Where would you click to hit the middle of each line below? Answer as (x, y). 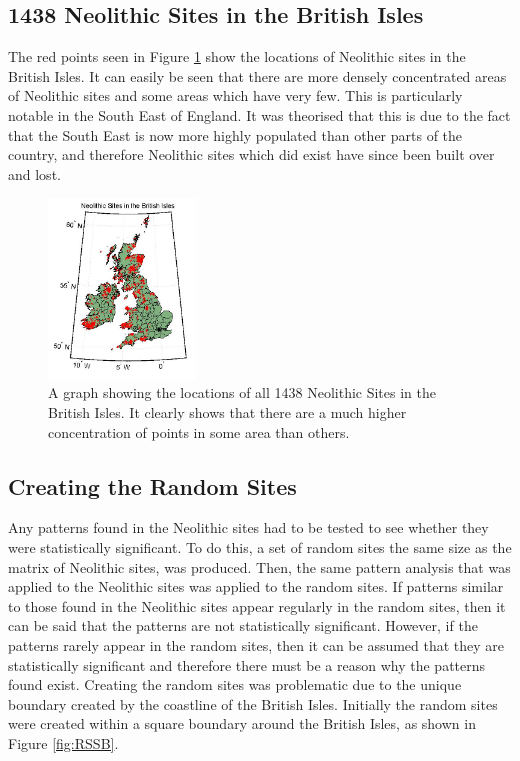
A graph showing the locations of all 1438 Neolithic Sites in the (242, 392)
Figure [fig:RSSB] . (63, 742)
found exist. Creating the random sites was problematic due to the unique (235, 684)
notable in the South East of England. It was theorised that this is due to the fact (259, 114)
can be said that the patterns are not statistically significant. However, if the (243, 625)
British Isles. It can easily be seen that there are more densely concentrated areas (257, 75)
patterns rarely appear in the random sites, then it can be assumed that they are (256, 644)
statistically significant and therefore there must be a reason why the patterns (247, 664)
